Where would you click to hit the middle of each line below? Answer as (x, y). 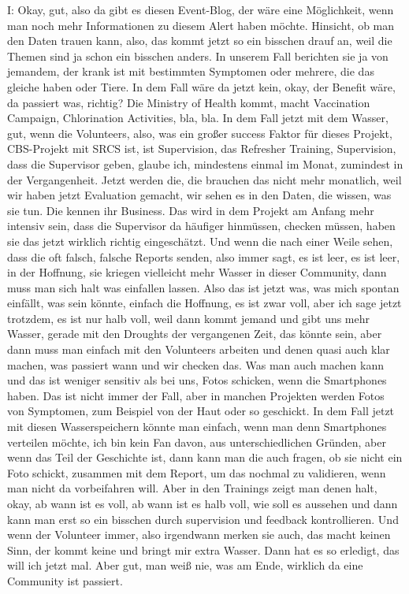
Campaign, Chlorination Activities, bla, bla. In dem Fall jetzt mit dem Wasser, (198, 118)
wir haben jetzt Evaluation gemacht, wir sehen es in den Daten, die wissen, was (199, 195)
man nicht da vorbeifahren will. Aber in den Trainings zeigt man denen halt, (192, 488)
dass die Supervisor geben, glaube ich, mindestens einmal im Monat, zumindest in (205, 163)
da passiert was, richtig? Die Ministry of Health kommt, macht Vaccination (189, 102)
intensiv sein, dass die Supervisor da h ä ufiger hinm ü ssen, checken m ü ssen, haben (201, 226)
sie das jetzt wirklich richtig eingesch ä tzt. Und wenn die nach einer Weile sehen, (200, 241)
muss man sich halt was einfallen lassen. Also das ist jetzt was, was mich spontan (203, 287)
